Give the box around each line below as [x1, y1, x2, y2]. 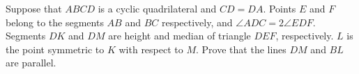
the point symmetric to [6, 41, 105, 56]
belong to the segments [6, 15, 104, 29]
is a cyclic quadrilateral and [98, 1, 217, 15]
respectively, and [161, 15, 233, 29]
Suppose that [6, 1, 62, 15]
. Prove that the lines [196, 41, 287, 56]
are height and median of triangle [108, 28, 251, 43]
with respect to [119, 41, 183, 56]
